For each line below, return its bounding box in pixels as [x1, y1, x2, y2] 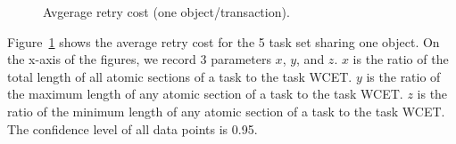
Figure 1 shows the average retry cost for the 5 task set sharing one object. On [7, 32, 440, 51]
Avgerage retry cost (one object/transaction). [43, 3, 290, 20]
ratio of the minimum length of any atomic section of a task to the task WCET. [7, 101, 445, 120]
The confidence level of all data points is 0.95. [7, 119, 258, 138]
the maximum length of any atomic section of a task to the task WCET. [7, 84, 403, 103]
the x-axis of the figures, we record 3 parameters [7, 50, 271, 68]
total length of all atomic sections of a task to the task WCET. [7, 67, 352, 85]
